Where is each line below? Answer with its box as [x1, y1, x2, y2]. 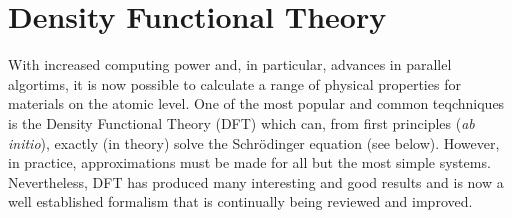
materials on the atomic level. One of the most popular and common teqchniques [8, 93, 505, 114]
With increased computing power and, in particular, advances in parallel [8, 54, 452, 75]
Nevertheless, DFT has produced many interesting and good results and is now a [8, 171, 504, 192]
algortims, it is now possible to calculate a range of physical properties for [8, 73, 461, 94]
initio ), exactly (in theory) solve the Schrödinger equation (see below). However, [8, 132, 500, 153]
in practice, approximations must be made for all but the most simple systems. [8, 152, 491, 173]
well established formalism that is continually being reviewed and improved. [8, 191, 473, 212]
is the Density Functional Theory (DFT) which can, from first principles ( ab [8, 112, 475, 133]
